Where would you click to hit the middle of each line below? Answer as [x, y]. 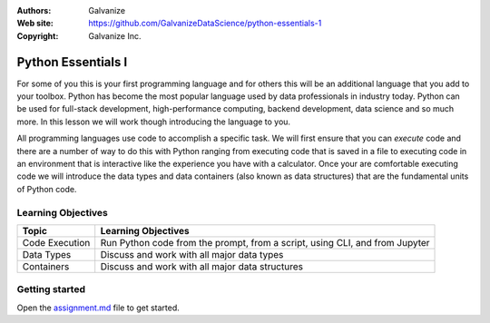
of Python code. [47, 189]
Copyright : [38, 35]
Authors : [34, 10]
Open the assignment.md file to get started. [98, 308]
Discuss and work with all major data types [192, 254]
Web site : [35, 24]
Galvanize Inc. [115, 35]
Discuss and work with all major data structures [202, 266]
